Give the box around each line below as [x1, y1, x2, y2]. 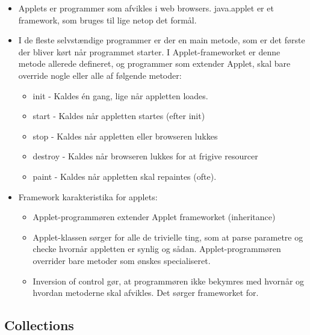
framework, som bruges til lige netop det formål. [18, 13, 197, 26]
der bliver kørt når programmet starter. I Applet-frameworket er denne [18, 45, 281, 58]
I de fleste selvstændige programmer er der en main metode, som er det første [18, 34, 305, 46]
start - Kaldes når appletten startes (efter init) [33, 109, 205, 122]
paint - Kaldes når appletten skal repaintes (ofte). [33, 170, 217, 182]
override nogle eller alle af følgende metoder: [18, 69, 182, 81]
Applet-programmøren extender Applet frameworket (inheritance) [33, 211, 276, 223]
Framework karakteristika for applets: [18, 190, 158, 203]
